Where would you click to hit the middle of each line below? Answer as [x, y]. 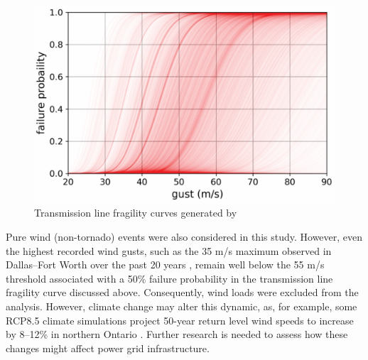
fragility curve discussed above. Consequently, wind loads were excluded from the [182, 292]
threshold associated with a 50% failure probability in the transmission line [169, 278]
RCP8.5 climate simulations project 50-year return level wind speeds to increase [180, 320]
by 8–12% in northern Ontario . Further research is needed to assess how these [177, 334]
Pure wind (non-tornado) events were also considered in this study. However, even [184, 237]
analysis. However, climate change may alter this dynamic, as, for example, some [182, 306]
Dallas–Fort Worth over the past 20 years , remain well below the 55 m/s [165, 264]
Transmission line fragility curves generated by [136, 213]
